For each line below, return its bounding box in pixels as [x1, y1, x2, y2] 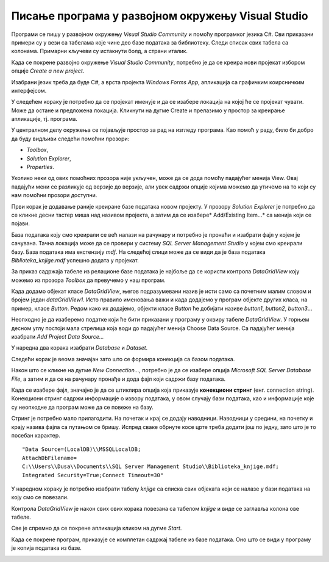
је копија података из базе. [11, 544, 82, 552]
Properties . [26, 164, 55, 171]
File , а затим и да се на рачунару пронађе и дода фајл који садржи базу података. [11, 375, 226, 383]
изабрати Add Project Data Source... [11, 333, 104, 340]
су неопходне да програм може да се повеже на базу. [11, 403, 154, 411]
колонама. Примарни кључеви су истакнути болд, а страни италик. [11, 48, 188, 55]
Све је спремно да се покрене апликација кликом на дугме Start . [11, 525, 182, 532]
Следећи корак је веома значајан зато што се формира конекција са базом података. [11, 355, 235, 362]
